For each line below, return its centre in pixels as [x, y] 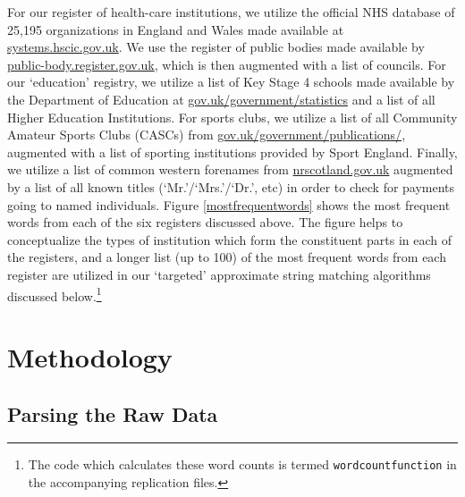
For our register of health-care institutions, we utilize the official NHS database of [231, 12]
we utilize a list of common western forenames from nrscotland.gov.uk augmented [230, 169]
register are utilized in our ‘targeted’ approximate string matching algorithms [219, 274]
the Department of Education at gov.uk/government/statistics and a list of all [221, 99]
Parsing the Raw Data [113, 413]
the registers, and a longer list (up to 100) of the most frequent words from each [227, 257]
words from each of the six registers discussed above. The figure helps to [205, 222]
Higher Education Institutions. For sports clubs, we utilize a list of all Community [232, 117]
